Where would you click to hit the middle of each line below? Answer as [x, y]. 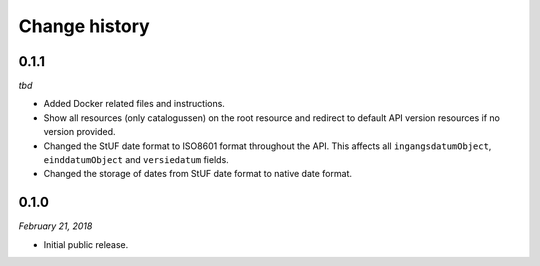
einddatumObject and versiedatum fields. [136, 160]
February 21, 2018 [55, 226]
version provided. [79, 132]
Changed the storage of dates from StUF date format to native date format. [197, 174]
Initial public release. [86, 244]
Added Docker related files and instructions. [134, 104]
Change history [84, 26]
